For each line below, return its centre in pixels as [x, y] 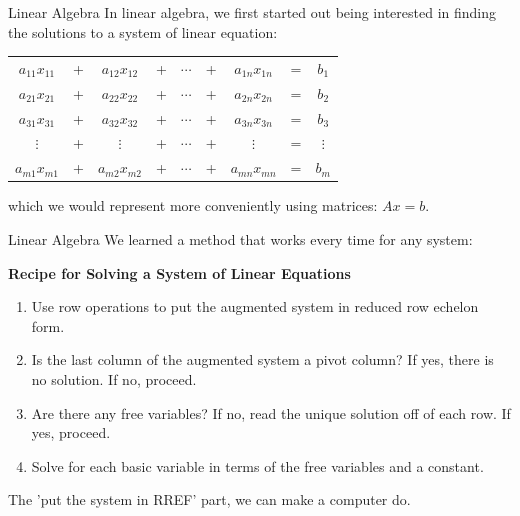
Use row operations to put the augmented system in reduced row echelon [255, 306]
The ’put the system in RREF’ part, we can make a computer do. [209, 499]
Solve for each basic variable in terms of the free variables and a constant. [257, 465]
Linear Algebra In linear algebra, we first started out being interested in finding [252, 12]
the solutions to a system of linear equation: [143, 31]
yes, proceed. [71, 432]
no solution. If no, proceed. [114, 378]
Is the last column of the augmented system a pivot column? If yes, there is [262, 359]
